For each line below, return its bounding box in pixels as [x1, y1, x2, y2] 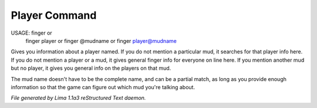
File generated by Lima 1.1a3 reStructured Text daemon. [11, 95, 146, 102]
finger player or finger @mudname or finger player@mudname [25, 37, 177, 44]
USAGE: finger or [11, 29, 52, 36]
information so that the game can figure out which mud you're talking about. [11, 83, 195, 90]
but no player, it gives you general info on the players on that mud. [11, 65, 171, 72]
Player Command [11, 9, 97, 22]
